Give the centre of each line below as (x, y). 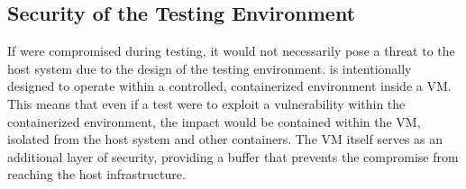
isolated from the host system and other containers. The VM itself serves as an (225, 139)
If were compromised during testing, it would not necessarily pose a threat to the (231, 51)
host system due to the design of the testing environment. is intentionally (210, 68)
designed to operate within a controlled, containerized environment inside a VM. (229, 86)
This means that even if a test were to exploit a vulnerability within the (206, 103)
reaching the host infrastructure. (96, 174)
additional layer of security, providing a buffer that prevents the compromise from (233, 156)
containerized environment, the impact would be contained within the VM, (214, 121)
